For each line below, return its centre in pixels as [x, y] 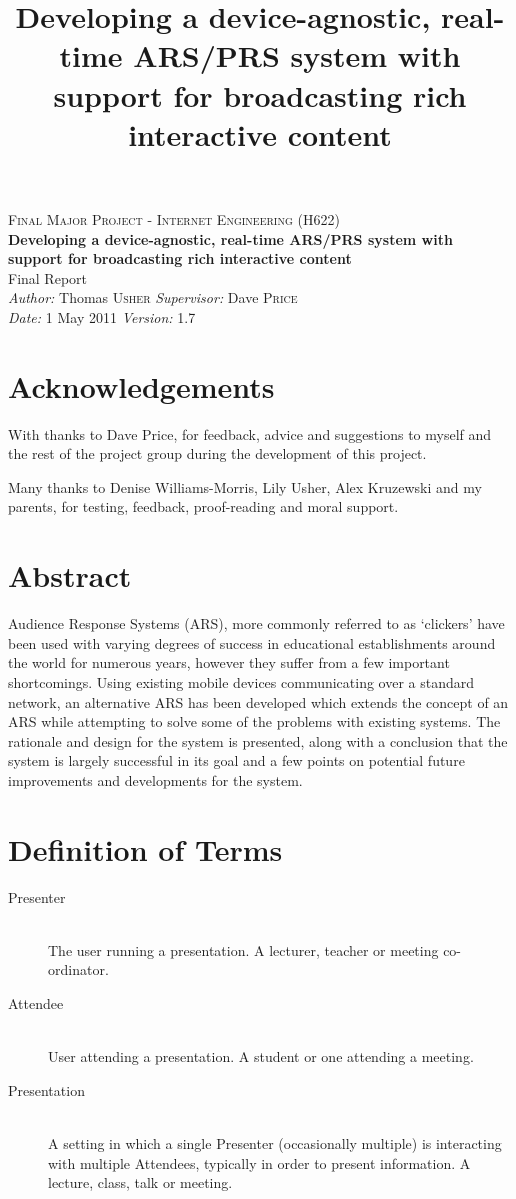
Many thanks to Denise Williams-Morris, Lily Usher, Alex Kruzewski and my [245, 486]
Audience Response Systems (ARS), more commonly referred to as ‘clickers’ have [256, 623]
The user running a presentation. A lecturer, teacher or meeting [243, 949]
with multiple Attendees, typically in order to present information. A [259, 1162]
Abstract [70, 575]
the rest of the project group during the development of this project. [217, 453]
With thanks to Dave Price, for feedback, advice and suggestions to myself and [250, 433]
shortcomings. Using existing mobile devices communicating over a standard [241, 681]
